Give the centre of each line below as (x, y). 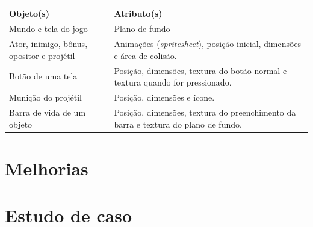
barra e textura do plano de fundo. (178, 124)
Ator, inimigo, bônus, (48, 44)
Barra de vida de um (48, 112)
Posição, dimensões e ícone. (164, 97)
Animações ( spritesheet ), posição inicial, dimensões (208, 44)
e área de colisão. (145, 55)
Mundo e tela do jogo (48, 29)
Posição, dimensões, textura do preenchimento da (205, 112)
